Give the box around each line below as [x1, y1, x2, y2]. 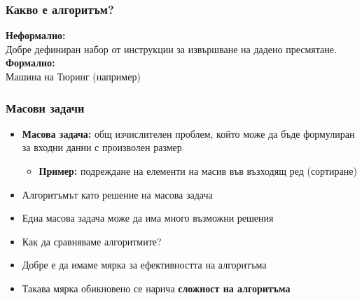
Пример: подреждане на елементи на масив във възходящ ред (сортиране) [39, 164, 357, 178]
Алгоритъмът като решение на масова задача [22, 187, 213, 201]
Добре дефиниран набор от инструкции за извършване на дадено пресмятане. [6, 41, 337, 56]
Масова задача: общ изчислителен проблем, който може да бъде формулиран [22, 126, 355, 141]
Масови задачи [6, 99, 85, 116]
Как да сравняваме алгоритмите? [22, 234, 162, 248]
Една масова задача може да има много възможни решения [22, 210, 274, 225]
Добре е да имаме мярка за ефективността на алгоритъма [22, 257, 267, 272]
